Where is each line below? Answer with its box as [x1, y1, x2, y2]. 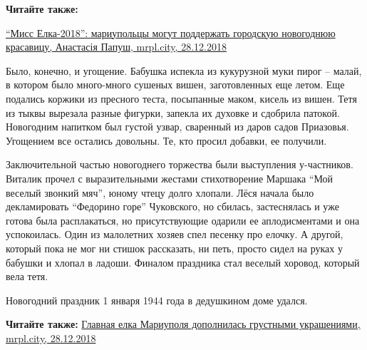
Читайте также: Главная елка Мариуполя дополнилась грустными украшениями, [6, 316, 361, 331]
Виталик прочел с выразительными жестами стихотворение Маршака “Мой [6, 170, 334, 185]
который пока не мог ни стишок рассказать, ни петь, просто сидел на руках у [6, 240, 343, 255]
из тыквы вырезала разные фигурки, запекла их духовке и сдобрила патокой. [6, 105, 340, 120]
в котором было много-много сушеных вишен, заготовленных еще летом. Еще [6, 77, 345, 92]
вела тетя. [6, 269, 48, 284]
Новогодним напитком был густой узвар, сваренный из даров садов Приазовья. [6, 119, 349, 134]
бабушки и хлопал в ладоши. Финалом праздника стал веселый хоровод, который [6, 254, 360, 269]
